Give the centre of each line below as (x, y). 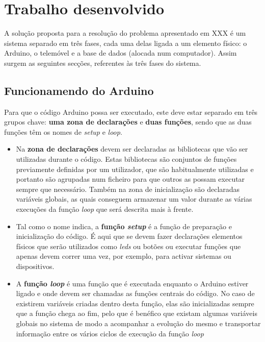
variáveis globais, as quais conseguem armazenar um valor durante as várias (134, 199)
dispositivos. (35, 266)
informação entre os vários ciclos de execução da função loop (110, 333)
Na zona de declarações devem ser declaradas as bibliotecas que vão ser (132, 149)
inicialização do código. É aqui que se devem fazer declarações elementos (129, 236)
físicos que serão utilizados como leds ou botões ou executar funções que (128, 246)
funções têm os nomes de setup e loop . (63, 131)
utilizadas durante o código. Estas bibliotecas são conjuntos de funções (126, 159)
